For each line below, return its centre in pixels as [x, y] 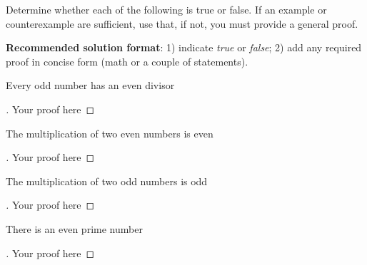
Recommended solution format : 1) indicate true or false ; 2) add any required [184, 47]
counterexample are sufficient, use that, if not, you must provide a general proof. [182, 23]
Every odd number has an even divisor [90, 85]
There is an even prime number [74, 228]
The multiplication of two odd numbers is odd [107, 181]
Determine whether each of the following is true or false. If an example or [166, 9]
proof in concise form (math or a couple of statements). [127, 61]
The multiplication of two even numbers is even [110, 133]
